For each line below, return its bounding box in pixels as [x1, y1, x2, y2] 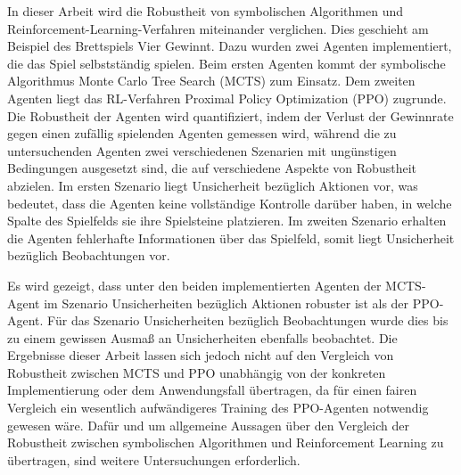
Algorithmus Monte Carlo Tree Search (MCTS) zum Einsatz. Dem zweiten [7, 71, 416, 90]
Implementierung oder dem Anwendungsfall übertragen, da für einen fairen [7, 381, 417, 399]
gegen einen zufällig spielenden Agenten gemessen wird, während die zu [7, 124, 397, 143]
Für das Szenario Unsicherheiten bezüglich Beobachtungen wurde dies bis [47, 311, 449, 330]
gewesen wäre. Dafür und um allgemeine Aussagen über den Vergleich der [7, 415, 409, 434]
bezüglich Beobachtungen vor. [7, 246, 170, 265]
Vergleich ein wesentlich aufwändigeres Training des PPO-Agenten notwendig [7, 398, 429, 417]
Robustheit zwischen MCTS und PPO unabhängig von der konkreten [7, 363, 386, 381]
